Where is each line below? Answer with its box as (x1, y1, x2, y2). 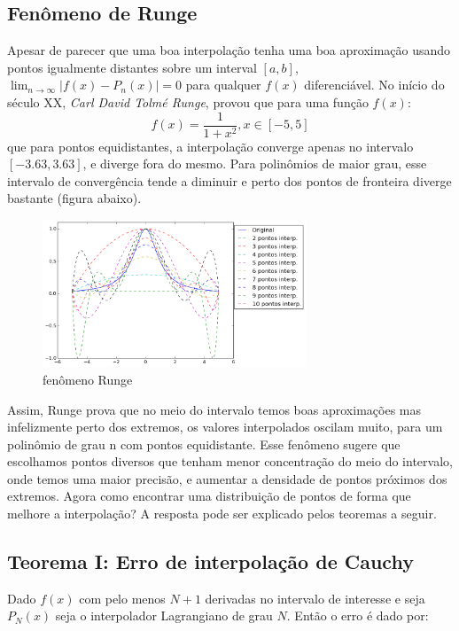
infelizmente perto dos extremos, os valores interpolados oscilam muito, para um (7, 417, 443, 436)
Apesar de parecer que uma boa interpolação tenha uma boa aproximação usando (7, 41, 451, 59)
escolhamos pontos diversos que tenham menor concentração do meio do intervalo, (7, 452, 453, 471)
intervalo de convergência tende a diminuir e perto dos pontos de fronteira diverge (7, 171, 452, 190)
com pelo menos (79, 588, 166, 607)
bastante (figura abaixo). (7, 189, 142, 207)
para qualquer (185, 75, 261, 94)
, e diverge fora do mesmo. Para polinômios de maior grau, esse (82, 154, 427, 173)
